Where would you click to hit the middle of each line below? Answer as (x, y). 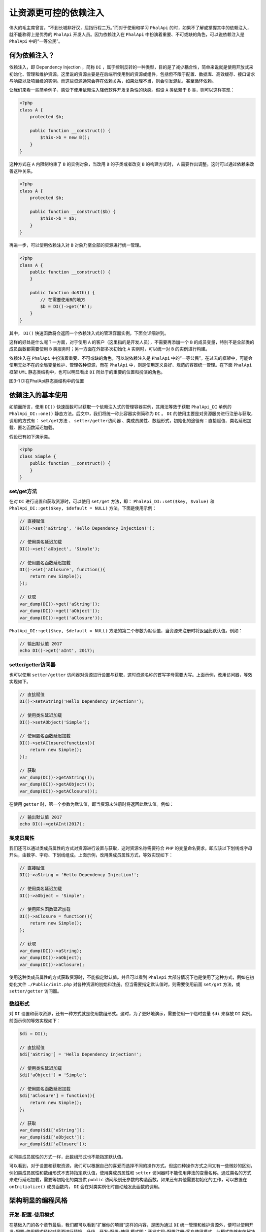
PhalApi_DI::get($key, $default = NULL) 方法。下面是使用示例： (83, 508)
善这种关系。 (22, 171)
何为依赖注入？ (32, 55)
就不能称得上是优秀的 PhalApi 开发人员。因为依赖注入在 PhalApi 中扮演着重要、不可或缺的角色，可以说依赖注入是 (127, 34)
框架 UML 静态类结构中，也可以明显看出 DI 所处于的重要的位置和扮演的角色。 (87, 372)
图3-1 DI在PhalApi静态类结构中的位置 (47, 381)
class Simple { (38, 456)
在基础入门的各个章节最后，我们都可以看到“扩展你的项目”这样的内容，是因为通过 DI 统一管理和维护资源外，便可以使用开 (131, 1225)
